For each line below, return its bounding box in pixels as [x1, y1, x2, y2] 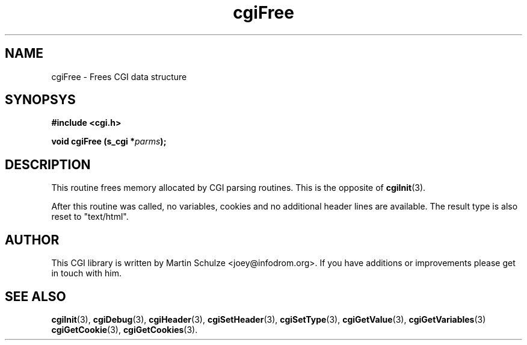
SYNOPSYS [5, 92, 76, 108]
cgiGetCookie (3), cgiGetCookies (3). [51, 324, 198, 335]
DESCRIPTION [5, 157, 91, 172]
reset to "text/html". [51, 211, 129, 222]
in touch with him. [51, 268, 122, 279]
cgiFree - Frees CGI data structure [51, 71, 187, 82]
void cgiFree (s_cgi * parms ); [51, 136, 167, 147]
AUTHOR [5, 232, 60, 247]
